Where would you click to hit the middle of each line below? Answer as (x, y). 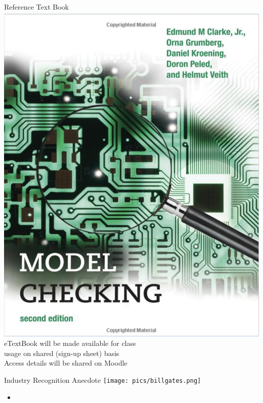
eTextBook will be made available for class (70, 343)
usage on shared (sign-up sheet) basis (62, 353)
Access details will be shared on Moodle (66, 363)
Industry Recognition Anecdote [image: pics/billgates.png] (103, 380)
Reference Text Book (36, 7)
